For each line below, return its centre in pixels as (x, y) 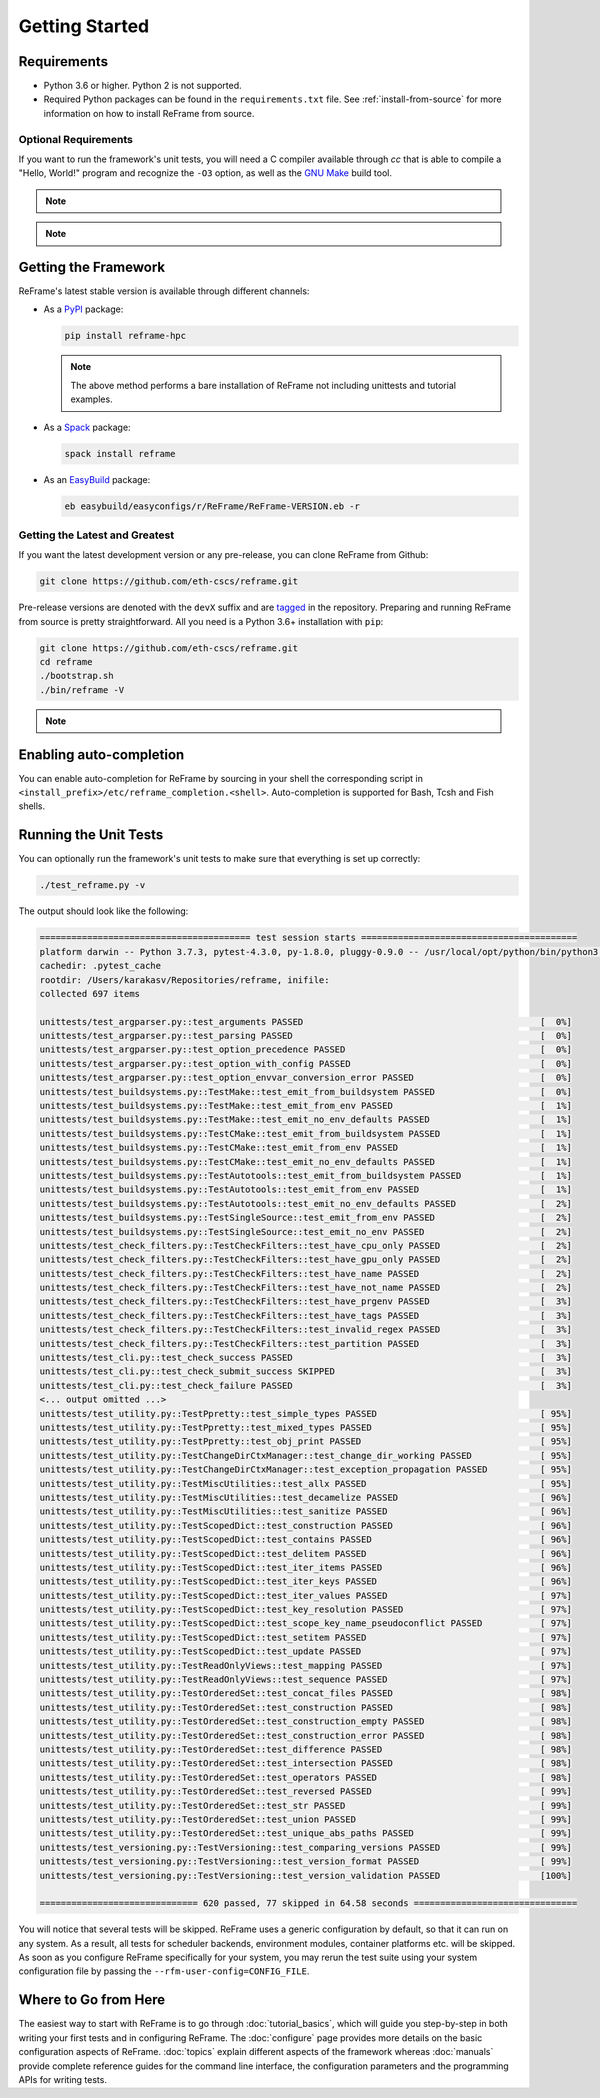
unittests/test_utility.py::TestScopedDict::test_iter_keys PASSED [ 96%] (305, 1581)
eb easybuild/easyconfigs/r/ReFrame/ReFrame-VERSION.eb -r (212, 506)
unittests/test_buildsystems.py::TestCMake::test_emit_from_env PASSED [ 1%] (305, 1148)
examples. (92, 399)
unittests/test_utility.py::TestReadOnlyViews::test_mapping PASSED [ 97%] (305, 1665)
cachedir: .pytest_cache (100, 966)
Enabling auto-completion (101, 754)
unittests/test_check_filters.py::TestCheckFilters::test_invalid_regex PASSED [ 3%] (305, 1329)
